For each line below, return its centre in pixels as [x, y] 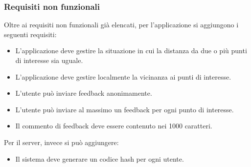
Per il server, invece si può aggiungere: [61, 142]
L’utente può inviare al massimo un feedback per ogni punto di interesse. [125, 109]
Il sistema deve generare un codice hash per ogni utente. [100, 158]
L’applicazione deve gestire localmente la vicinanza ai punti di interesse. [123, 76]
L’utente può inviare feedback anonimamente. [84, 93]
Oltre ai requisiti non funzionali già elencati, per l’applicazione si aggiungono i [121, 25]
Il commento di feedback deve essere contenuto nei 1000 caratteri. [114, 126]
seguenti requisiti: [30, 34]
